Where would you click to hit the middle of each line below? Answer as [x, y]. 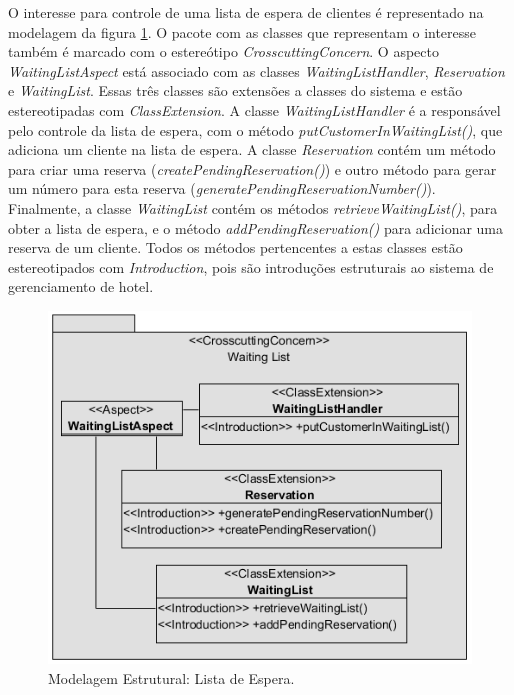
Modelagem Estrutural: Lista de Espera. [171, 677]
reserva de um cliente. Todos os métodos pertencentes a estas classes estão [235, 247]
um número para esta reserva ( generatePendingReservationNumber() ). [222, 188]
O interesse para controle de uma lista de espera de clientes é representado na [246, 12]
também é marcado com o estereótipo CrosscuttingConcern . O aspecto [223, 51]
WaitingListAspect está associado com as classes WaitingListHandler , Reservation [256, 70]
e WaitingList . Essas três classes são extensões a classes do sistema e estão [235, 90]
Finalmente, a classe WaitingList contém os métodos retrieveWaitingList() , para [253, 207]
